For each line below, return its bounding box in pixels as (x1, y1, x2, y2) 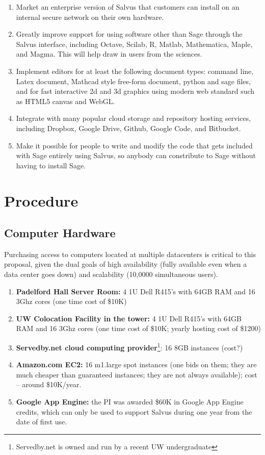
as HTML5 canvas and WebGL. (16, 95, 115, 106)
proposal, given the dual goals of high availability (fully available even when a (4, 259, 247, 269)
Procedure (4, 190, 78, 211)
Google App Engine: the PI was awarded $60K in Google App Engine (16, 396, 244, 407)
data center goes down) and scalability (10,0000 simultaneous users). (4, 269, 218, 280)
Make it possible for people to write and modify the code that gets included (16, 140, 253, 150)
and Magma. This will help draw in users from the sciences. (16, 48, 202, 59)
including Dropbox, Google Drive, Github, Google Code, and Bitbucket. (16, 122, 241, 133)
